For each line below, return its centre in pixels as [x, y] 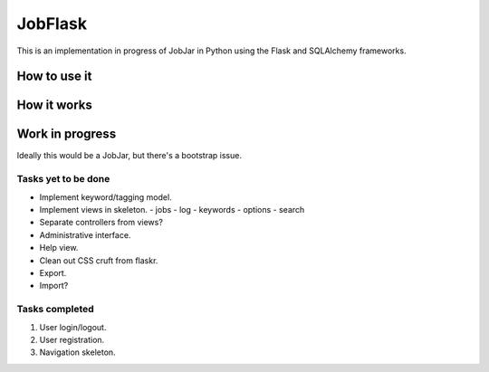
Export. [53, 272]
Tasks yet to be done [63, 179]
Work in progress [67, 134]
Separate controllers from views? [101, 223]
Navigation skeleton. [78, 352]
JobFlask [52, 24]
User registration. [72, 339]
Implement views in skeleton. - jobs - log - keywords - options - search [172, 210]
